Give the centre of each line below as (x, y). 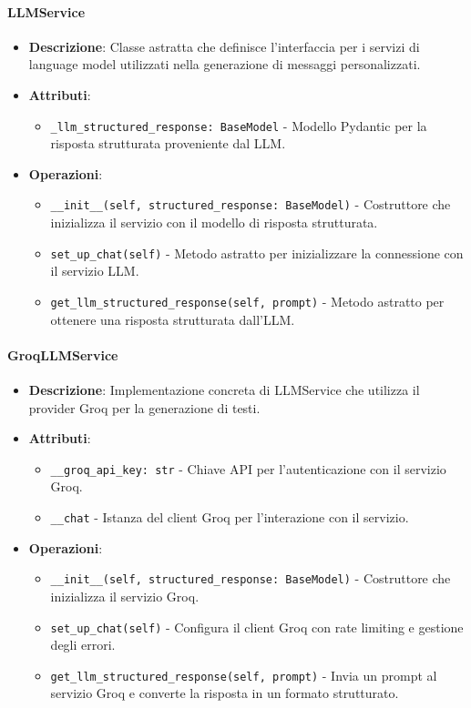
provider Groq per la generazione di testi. (144, 407)
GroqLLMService (63, 354)
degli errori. (83, 645)
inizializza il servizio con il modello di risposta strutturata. (214, 223)
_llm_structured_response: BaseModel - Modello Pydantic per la (239, 125)
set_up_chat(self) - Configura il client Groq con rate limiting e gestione (257, 627)
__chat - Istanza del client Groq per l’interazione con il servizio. (230, 517)
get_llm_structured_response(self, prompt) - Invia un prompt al (244, 675)
